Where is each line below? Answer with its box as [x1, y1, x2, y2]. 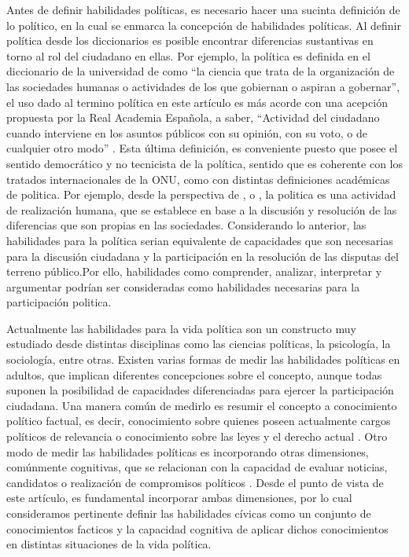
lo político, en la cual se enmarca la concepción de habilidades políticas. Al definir [6, 16, 401, 33]
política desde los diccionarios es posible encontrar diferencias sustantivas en [6, 32, 374, 49]
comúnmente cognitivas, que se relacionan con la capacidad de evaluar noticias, [6, 459, 388, 475]
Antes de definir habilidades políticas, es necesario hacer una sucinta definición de [6, 2, 400, 17]
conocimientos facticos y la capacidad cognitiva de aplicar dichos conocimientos [6, 520, 389, 537]
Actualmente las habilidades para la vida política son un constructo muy [6, 320, 356, 336]
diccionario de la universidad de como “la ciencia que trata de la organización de [6, 63, 395, 79]
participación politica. [6, 294, 112, 310]
